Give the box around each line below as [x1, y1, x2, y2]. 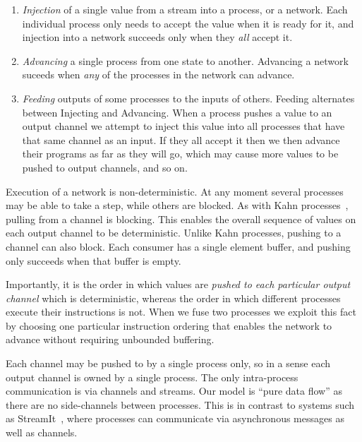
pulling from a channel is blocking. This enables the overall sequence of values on [6, 211, 356, 226]
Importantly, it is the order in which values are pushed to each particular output [6, 277, 351, 292]
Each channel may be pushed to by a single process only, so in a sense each [6, 356, 330, 371]
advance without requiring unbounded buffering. [6, 332, 215, 347]
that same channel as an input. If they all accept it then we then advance [22, 132, 340, 147]
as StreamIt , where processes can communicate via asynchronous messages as [6, 411, 344, 426]
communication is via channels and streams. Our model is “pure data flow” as [6, 383, 342, 398]
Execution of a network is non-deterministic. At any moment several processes [6, 184, 344, 198]
